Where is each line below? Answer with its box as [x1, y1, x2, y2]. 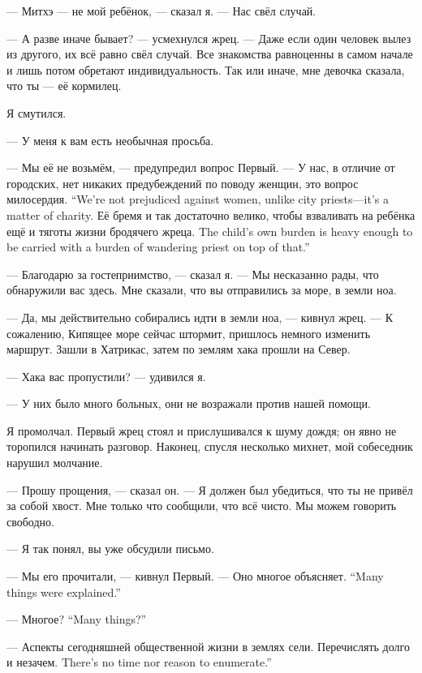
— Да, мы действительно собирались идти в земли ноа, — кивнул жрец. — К [6, 308, 394, 325]
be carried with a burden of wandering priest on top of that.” [6, 238, 310, 255]
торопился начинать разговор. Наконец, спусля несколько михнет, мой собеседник [6, 438, 413, 455]
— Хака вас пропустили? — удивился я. [6, 367, 206, 384]
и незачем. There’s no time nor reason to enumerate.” [6, 654, 272, 671]
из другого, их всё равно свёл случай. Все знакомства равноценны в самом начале [6, 45, 413, 62]
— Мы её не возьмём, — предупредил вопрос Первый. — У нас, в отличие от [6, 159, 395, 176]
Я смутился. [6, 104, 67, 121]
